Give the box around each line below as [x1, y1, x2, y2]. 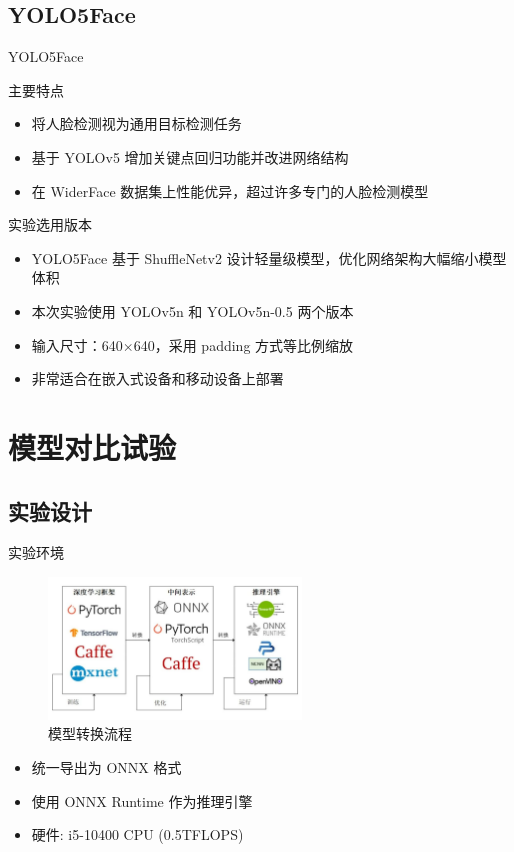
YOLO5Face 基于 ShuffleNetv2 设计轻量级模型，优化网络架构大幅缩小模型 [31, 247, 507, 268]
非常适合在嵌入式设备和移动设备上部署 [31, 368, 284, 389]
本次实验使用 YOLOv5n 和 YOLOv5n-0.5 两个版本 [31, 300, 354, 321]
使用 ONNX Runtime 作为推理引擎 [31, 790, 253, 811]
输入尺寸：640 [31, 334, 123, 355]
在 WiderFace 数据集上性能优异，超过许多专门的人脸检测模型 [31, 180, 429, 201]
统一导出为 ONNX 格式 [31, 756, 182, 777]
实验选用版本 [8, 214, 92, 235]
